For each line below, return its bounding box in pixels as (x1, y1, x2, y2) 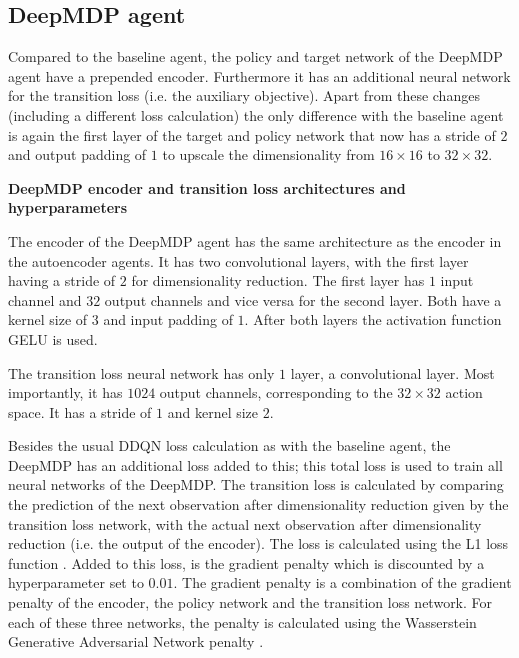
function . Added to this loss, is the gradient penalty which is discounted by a (8, 552, 485, 573)
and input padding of (103, 309, 233, 330)
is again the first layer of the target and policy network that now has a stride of (8, 124, 496, 145)
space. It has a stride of (8, 401, 152, 422)
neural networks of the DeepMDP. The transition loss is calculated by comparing (8, 474, 504, 495)
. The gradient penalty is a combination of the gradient (173, 572, 512, 593)
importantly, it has (8, 382, 123, 403)
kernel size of (8, 309, 88, 330)
